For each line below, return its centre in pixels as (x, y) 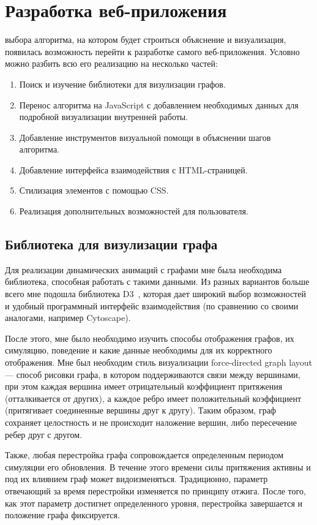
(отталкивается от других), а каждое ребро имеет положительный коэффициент (153, 398)
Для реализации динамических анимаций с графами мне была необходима (144, 269)
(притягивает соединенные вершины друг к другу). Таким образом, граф (140, 410)
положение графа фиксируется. (62, 515)
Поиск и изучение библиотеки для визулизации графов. (122, 84)
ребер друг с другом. (44, 434)
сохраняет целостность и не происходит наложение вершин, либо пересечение (151, 422)
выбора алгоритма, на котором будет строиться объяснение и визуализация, (146, 40)
